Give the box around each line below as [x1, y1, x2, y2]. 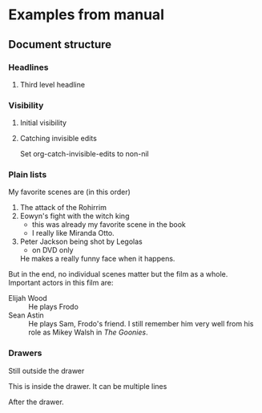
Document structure [8, 38, 112, 51]
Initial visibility [19, 118, 67, 128]
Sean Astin [8, 310, 44, 320]
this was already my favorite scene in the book [31, 220, 187, 229]
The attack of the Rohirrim [19, 203, 107, 213]
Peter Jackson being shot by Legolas [19, 237, 143, 246]
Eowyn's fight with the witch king [19, 211, 130, 221]
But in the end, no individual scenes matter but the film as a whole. [8, 269, 228, 279]
